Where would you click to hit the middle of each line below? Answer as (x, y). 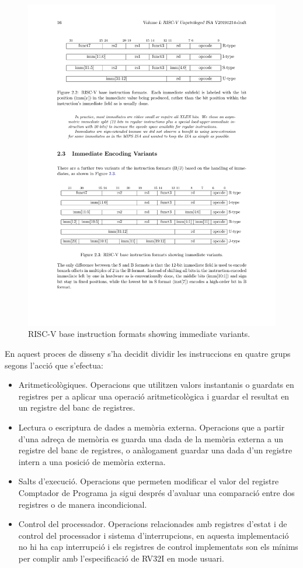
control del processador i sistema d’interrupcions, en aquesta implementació (154, 535)
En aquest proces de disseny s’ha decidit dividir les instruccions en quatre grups (148, 354)
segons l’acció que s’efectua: (54, 365)
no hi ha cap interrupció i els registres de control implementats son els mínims (158, 547)
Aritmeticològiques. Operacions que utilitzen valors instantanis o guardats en (156, 385)
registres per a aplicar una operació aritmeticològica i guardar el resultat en (154, 396)
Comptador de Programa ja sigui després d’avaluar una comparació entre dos (156, 493)
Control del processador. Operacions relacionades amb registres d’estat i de (153, 524)
